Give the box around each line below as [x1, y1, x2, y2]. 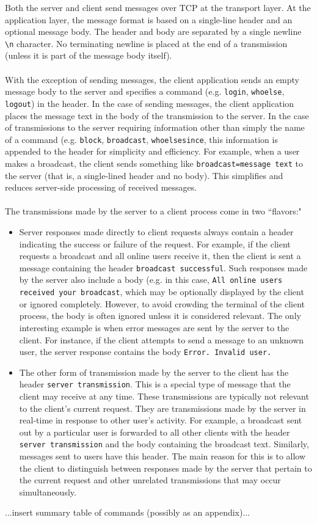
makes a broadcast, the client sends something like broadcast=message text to [5, 156, 304, 169]
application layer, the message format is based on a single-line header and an [5, 13, 293, 26]
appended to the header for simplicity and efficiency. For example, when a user [5, 145, 300, 158]
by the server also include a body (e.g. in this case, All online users [19, 273, 283, 286]
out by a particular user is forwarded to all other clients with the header [19, 425, 290, 438]
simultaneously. [19, 485, 76, 498]
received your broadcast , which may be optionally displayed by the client [19, 285, 304, 298]
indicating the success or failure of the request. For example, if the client [19, 237, 291, 250]
